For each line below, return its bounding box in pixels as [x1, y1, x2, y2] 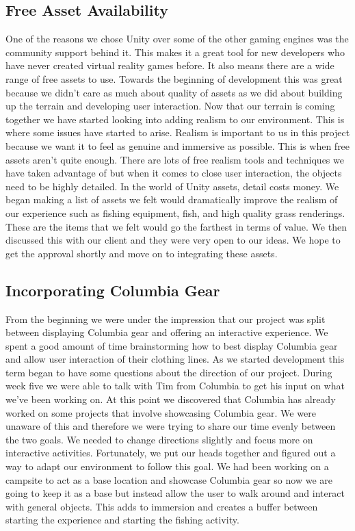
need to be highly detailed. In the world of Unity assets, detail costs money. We [5, 179, 339, 193]
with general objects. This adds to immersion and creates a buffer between [5, 499, 318, 513]
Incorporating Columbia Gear [5, 279, 220, 300]
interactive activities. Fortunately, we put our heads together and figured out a [5, 445, 336, 460]
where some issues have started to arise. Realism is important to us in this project [5, 125, 350, 140]
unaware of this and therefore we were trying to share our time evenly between [5, 419, 336, 433]
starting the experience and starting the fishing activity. [5, 513, 239, 527]
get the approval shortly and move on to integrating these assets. [5, 246, 278, 260]
